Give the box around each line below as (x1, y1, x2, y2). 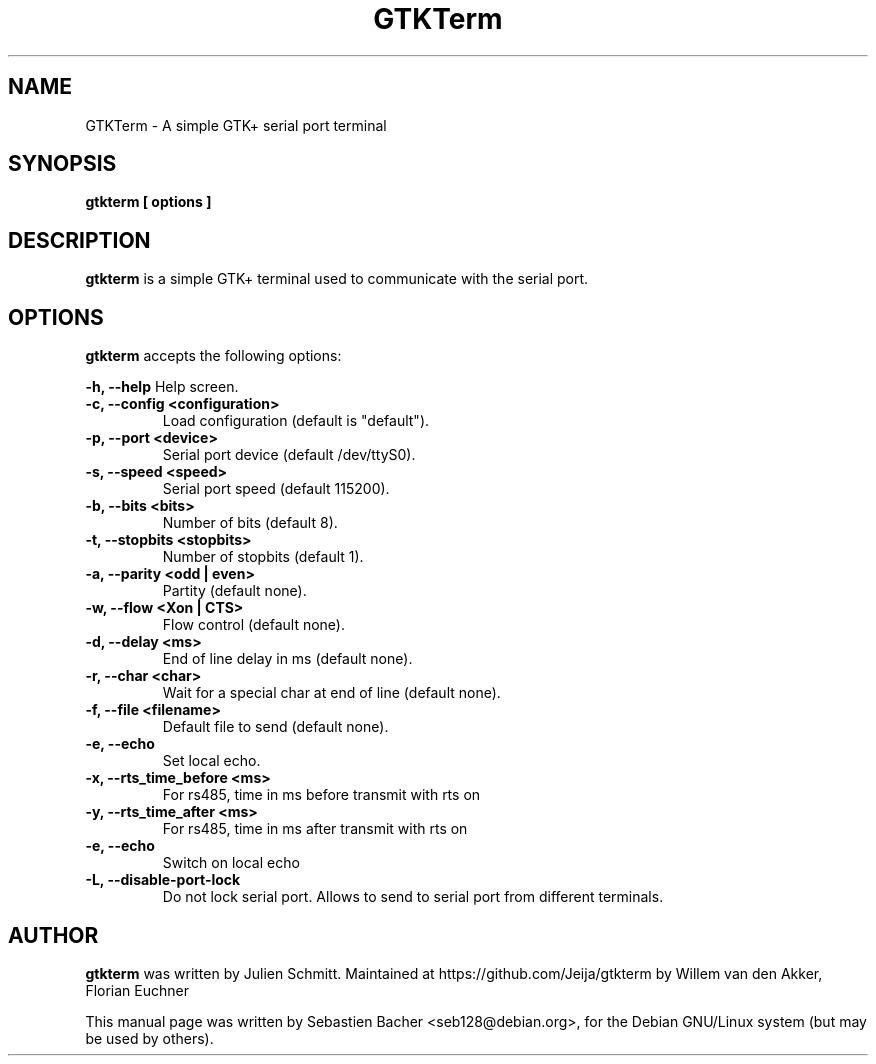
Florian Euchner (85, 981, 189, 999)
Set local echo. (162, 752, 261, 770)
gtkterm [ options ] (85, 193, 212, 211)
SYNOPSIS (8, 151, 117, 177)
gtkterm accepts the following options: (85, 347, 342, 365)
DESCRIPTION (8, 227, 151, 253)
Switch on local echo (162, 854, 300, 872)
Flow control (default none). (162, 616, 345, 634)
